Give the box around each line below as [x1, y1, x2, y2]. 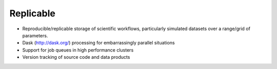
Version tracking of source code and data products [22, 54, 130, 60]
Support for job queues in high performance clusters [22, 47, 134, 53]
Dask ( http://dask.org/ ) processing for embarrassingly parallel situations [22, 40, 175, 46]
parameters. [22, 32, 48, 38]
